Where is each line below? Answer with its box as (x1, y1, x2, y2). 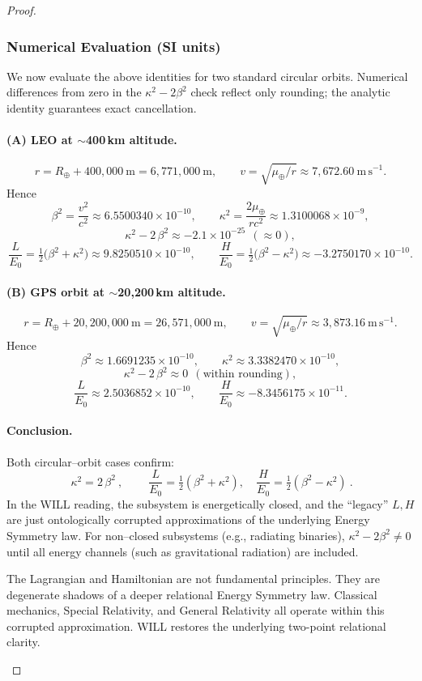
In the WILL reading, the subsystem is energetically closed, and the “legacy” (6, 495, 389, 512)
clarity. (6, 633, 40, 650)
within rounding (202, 368, 283, 381)
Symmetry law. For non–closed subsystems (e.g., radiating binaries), (6, 526, 345, 543)
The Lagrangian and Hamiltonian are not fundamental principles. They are (6, 570, 380, 587)
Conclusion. (6, 422, 73, 439)
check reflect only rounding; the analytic (190, 83, 390, 100)
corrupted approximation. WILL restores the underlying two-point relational (6, 617, 386, 634)
